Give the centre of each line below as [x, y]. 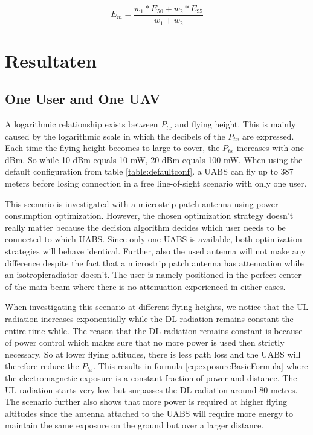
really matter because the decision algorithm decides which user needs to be [145, 227]
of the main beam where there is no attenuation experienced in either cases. [145, 286]
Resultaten [51, 60]
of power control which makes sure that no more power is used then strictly [145, 342]
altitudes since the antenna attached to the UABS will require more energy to [149, 413]
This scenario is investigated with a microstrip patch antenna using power [142, 203]
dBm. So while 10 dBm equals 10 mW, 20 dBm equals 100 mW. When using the [154, 159]
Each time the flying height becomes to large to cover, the [112, 148]
